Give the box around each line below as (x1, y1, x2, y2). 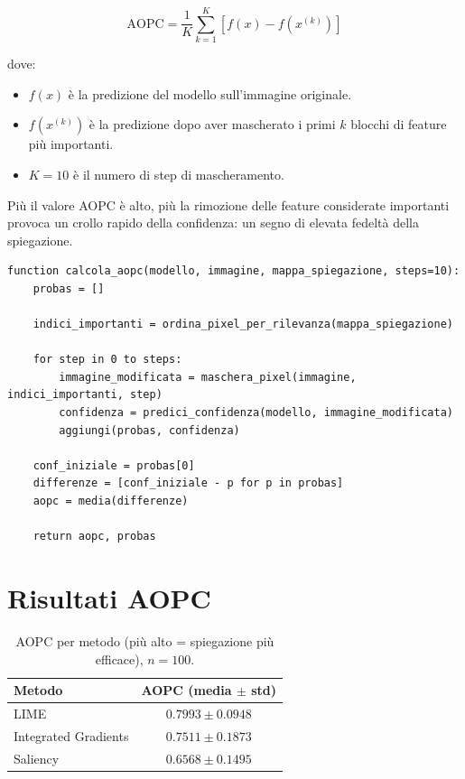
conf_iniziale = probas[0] (33, 459, 195, 472)
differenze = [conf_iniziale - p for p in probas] (33, 477, 344, 490)
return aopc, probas (33, 530, 156, 543)
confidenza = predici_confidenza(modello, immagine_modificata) (59, 406, 453, 420)
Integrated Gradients (14, 726, 129, 745)
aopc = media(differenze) (33, 495, 189, 507)
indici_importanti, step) (7, 388, 163, 402)
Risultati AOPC (7, 579, 211, 616)
